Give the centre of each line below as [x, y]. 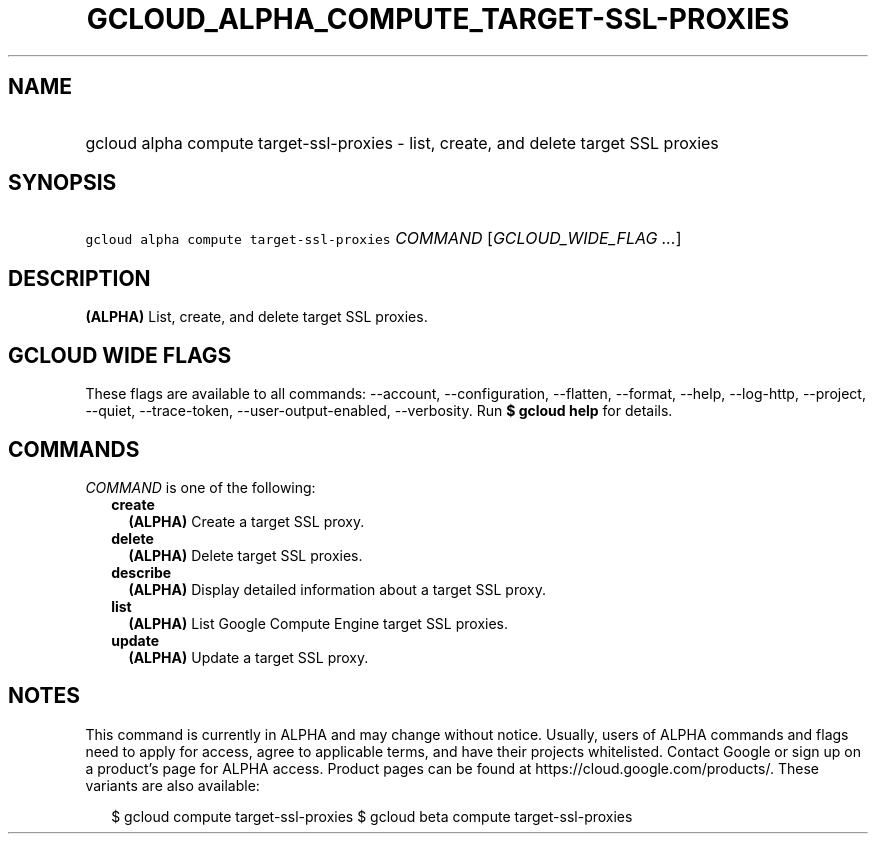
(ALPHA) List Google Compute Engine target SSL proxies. [318, 623]
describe [141, 572]
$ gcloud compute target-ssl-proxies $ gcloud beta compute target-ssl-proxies [372, 816]
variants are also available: [172, 785]
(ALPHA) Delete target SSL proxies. [245, 555]
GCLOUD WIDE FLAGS [120, 355]
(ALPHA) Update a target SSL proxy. [248, 657]
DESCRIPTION [79, 278]
